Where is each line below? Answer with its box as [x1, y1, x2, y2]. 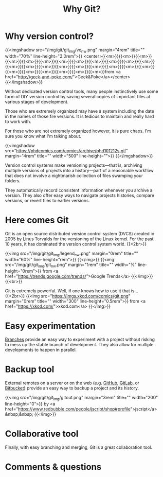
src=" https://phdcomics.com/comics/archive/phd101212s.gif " [5, 147, 128, 154]
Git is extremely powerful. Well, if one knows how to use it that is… [5, 288, 139, 294]
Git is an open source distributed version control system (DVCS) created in [5, 230, 155, 236]
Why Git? [62, 3, 101, 15]
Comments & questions [5, 461, 102, 473]
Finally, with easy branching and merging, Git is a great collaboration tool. [5, 444, 152, 450]
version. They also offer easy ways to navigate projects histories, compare [5, 192, 155, 198]
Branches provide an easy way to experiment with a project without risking [5, 336, 155, 342]
